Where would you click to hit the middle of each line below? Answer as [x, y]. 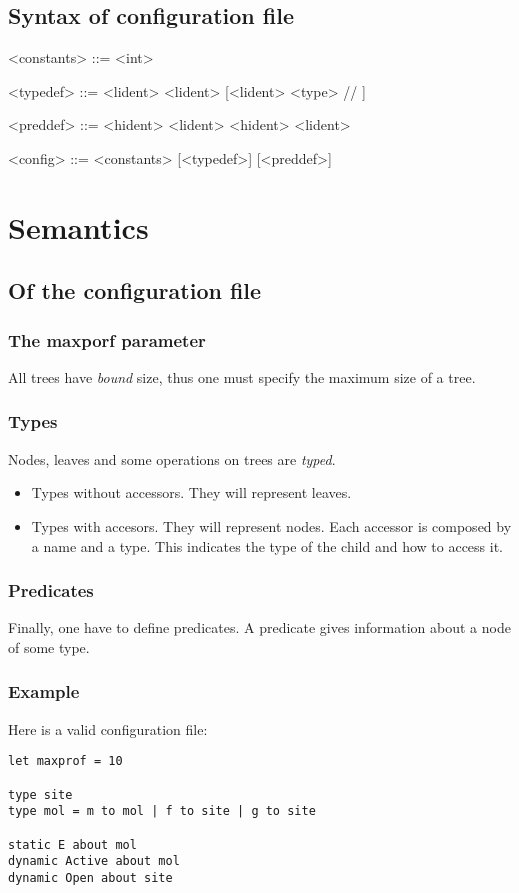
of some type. [49, 646]
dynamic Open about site [90, 877]
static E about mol [72, 844]
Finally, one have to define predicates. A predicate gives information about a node [259, 627]
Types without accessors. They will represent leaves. [191, 492]
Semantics [78, 226]
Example [44, 691]
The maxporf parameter [107, 339]
